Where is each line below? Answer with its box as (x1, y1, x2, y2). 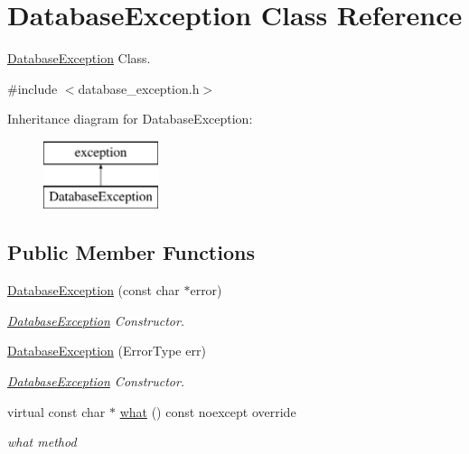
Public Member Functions (7, 238, 255, 266)
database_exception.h (78, 79, 200, 97)
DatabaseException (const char (7, 281, 180, 300)
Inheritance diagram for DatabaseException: (7, 109, 253, 128)
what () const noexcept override (119, 402, 296, 421)
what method (7, 432, 77, 451)
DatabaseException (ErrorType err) (7, 341, 206, 360)
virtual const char (7, 402, 106, 421)
